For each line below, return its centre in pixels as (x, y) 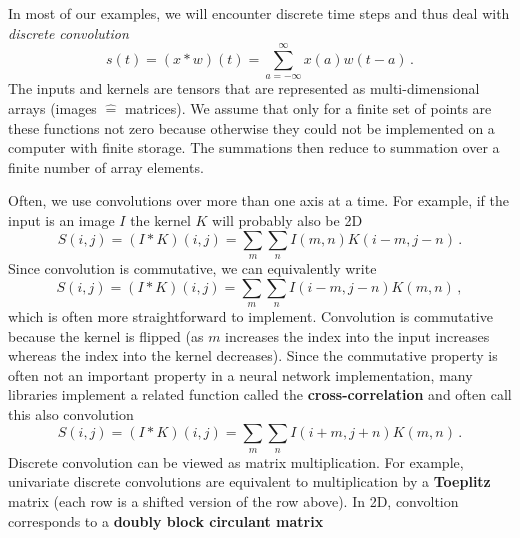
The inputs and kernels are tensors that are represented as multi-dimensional (244, 88)
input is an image (61, 219)
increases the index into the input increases (357, 335)
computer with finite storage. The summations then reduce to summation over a (254, 147)
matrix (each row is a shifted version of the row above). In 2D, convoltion (233, 501)
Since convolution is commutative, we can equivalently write (192, 267)
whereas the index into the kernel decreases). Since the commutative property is (253, 355)
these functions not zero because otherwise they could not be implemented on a (251, 127)
